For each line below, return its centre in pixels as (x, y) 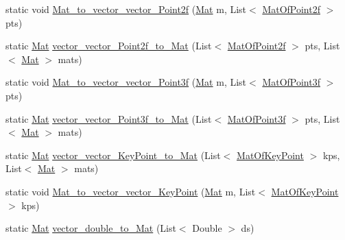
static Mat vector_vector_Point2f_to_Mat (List (109, 46)
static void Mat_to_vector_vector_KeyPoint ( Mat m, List (131, 191)
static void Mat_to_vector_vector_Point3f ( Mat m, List (126, 82)
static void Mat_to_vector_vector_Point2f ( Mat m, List (126, 9)
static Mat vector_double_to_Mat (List (91, 228)
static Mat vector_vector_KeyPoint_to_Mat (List (113, 155)
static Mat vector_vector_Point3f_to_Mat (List (109, 118)
